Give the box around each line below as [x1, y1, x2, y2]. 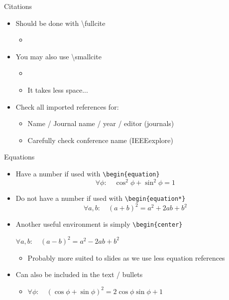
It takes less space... [27, 84, 88, 95]
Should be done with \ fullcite [15, 17, 106, 28]
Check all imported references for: [15, 101, 119, 112]
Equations [4, 151, 35, 162]
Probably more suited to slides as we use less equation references [27, 252, 225, 263]
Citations [4, 1, 32, 11]
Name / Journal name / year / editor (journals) [27, 118, 174, 129]
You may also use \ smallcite [15, 51, 102, 61]
